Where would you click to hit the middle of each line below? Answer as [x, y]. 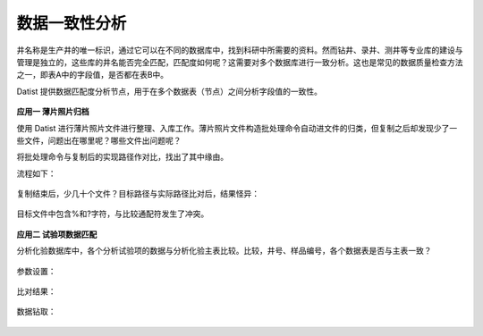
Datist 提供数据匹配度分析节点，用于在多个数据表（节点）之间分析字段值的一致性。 [169, 91]
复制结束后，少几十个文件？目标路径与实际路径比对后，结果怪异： [138, 194]
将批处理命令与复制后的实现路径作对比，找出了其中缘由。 [122, 157]
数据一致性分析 [72, 23]
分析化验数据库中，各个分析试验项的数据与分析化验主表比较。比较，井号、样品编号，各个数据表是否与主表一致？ [224, 251]
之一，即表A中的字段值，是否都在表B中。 [93, 75]
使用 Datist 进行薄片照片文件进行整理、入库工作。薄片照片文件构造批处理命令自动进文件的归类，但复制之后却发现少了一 [237, 128]
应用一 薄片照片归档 [53, 112]
